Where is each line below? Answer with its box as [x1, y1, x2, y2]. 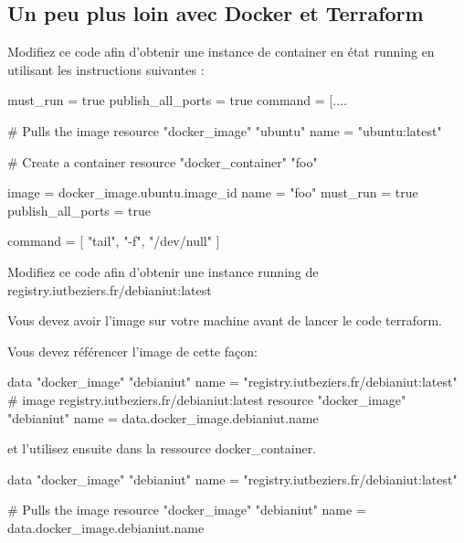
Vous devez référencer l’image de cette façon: [7, 341, 258, 360]
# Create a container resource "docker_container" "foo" [7, 152, 318, 171]
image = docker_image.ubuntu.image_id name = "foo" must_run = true [7, 183, 418, 202]
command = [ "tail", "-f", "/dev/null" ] [7, 231, 220, 250]
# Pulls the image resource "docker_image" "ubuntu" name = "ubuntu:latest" [7, 121, 442, 140]
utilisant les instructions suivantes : [7, 59, 205, 79]
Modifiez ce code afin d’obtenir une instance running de [7, 261, 319, 281]
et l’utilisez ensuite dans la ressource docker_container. [7, 439, 317, 458]
